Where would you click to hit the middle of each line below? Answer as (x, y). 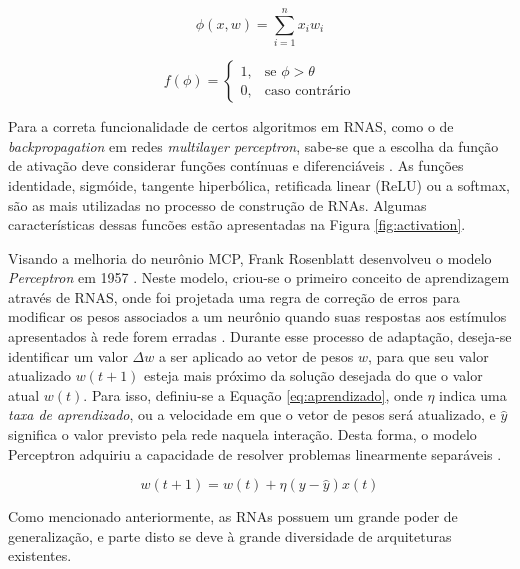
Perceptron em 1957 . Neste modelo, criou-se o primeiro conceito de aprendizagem (259, 277)
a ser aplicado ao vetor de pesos (256, 355)
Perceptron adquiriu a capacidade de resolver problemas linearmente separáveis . (255, 453)
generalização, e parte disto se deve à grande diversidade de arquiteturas (230, 535)
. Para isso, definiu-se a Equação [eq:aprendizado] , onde (253, 394)
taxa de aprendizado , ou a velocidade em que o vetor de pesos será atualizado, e (252, 414)
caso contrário (307, 90)
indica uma (473, 394)
